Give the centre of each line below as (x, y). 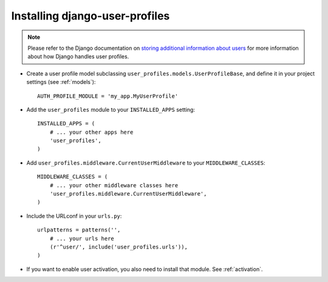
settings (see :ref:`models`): (61, 82)
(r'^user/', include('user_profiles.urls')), (119, 247)
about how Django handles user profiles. (78, 57)
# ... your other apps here (91, 132)
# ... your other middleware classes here (114, 185)
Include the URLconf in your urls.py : (74, 216)
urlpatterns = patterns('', (79, 230)
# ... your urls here (82, 238)
